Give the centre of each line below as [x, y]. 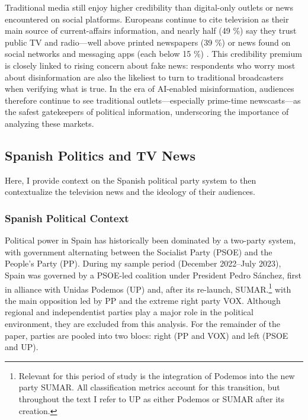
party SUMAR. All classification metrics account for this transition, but [149, 387]
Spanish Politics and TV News [100, 155]
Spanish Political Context [67, 218]
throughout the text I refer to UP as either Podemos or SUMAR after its [152, 398]
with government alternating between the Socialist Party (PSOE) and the [139, 251]
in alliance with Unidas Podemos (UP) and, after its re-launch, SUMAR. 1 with [148, 288]
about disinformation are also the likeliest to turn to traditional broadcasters [144, 77]
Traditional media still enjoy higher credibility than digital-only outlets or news [149, 7]
